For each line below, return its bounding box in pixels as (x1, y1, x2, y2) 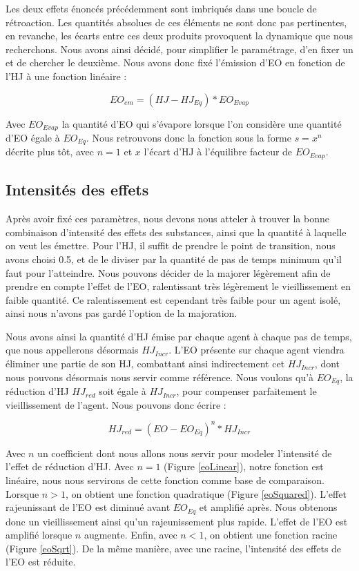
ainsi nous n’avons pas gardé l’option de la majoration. (6, 306, 237, 320)
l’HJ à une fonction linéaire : (6, 68, 127, 83)
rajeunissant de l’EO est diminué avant (6, 500, 171, 514)
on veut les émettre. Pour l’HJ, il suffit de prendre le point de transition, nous (6, 238, 336, 253)
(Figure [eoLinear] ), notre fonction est (164, 459, 324, 474)
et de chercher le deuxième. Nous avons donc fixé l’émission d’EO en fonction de (6, 55, 345, 70)
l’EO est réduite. (6, 554, 76, 569)
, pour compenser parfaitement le (176, 384, 317, 398)
